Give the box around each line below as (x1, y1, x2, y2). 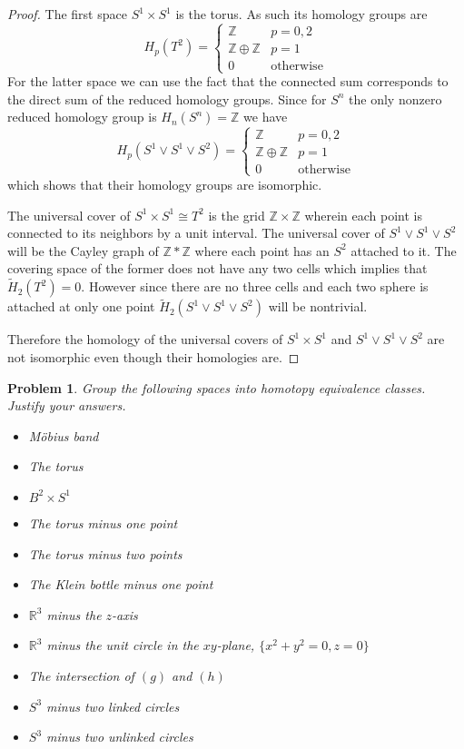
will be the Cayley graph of (7, 241, 159, 260)
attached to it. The (350, 241, 457, 260)
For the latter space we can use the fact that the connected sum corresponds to (7, 72, 449, 91)
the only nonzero (349, 89, 442, 108)
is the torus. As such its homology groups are (175, 5, 428, 23)
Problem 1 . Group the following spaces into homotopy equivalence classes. (7, 378, 426, 397)
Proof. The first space (7, 5, 127, 23)
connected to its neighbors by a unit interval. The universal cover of (7, 223, 385, 242)
